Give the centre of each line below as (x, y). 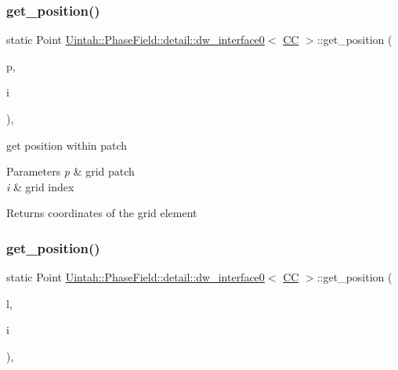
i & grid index (40, 186)
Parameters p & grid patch (71, 171)
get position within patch (67, 145)
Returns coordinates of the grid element (102, 213)
